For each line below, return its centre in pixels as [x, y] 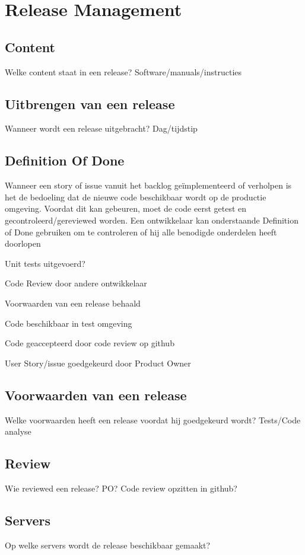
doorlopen [23, 243]
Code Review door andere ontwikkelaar [76, 283]
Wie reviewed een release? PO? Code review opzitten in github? [121, 488]
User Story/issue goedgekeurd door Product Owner [98, 363]
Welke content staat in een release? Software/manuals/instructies [123, 71]
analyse [18, 431]
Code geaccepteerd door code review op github [90, 343]
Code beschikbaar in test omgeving [69, 323]
